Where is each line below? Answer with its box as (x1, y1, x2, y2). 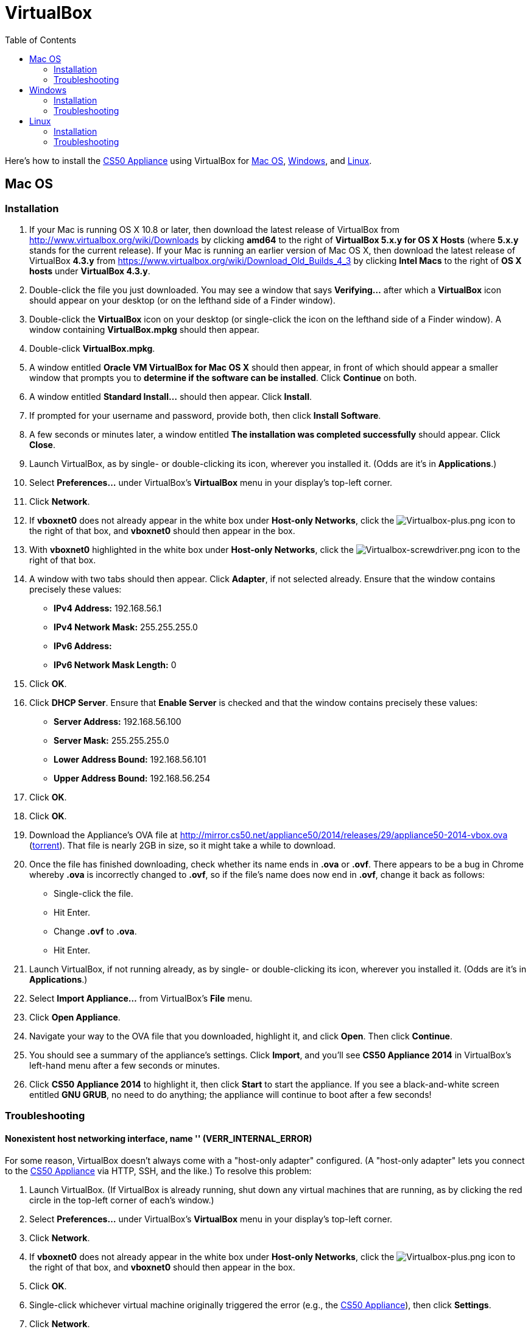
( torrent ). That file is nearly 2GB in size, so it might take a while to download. (29, 839, 336, 850)
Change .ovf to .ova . (54, 925, 137, 936)
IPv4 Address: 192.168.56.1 (54, 602, 162, 613)
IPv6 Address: (54, 640, 112, 651)
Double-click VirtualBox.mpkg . (29, 343, 155, 354)
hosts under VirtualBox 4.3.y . (29, 265, 150, 276)
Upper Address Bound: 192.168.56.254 (54, 772, 211, 783)
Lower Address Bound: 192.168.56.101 (54, 754, 206, 764)
